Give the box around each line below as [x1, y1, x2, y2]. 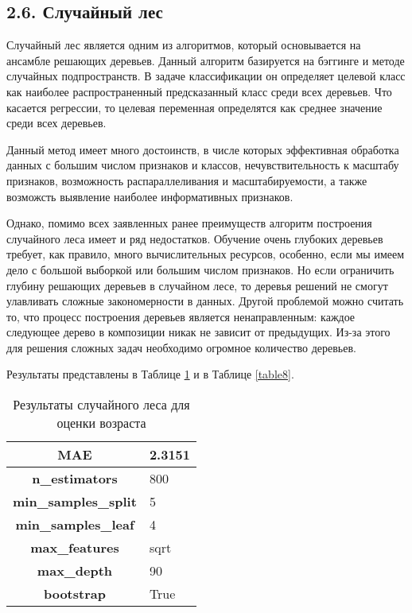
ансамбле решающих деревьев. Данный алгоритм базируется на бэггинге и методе [6, 52, 405, 68]
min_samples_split [13, 492, 137, 511]
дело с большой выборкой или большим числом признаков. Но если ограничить [6, 261, 395, 277]
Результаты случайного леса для [13, 395, 190, 414]
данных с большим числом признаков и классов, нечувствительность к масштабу [6, 157, 399, 173]
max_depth [37, 561, 113, 580]
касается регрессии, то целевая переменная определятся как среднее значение [6, 99, 383, 115]
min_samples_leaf [15, 515, 134, 534]
